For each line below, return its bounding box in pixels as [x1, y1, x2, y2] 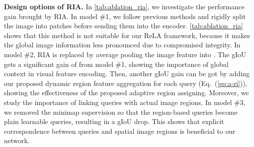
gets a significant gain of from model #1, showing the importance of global [4, 59, 229, 69]
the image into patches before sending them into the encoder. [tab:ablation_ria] [4, 21, 243, 31]
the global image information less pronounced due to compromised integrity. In [4, 40, 241, 50]
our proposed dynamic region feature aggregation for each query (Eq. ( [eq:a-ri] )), [4, 78, 248, 88]
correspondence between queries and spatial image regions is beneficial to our [4, 126, 235, 136]
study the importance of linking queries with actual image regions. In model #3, [4, 97, 246, 107]
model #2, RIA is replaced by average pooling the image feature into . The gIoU [4, 49, 247, 59]
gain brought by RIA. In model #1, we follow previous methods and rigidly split [4, 11, 246, 21]
